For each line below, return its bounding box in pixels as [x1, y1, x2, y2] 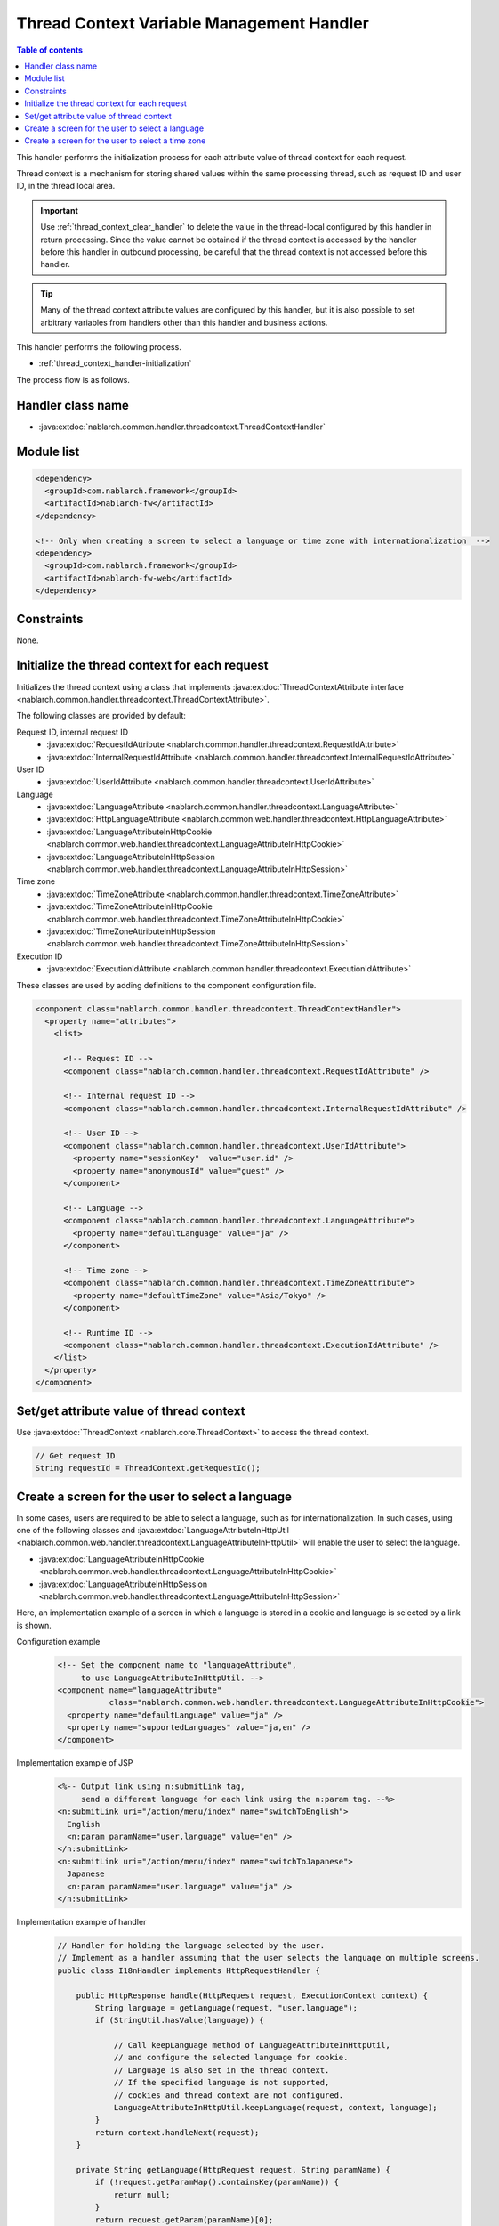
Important [40, 205, 79, 215]
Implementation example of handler [16, 1916, 147, 1927]
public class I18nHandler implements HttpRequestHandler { [57, 1965, 320, 1976]
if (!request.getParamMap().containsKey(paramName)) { [94, 2177, 340, 2188]
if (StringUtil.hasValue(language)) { [94, 2015, 264, 2026]
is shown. [16, 1620, 52, 1630]
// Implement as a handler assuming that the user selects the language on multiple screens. [57, 1953, 480, 1963]
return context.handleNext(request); [94, 2127, 260, 2137]
